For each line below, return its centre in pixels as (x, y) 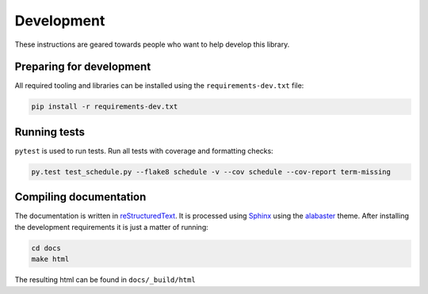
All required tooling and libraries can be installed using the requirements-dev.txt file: (159, 86)
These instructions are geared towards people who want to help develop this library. (152, 44)
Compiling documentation (80, 197)
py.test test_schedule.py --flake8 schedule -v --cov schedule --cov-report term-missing (211, 172)
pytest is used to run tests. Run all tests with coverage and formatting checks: (144, 151)
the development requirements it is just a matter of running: (112, 227)
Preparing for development (83, 67)
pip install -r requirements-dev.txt (105, 107)
